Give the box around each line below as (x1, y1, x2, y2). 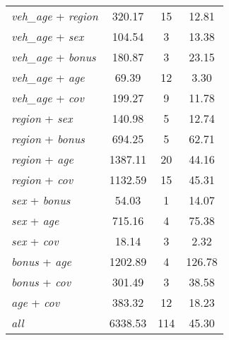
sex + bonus (11, 192, 71, 208)
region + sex (11, 110, 73, 126)
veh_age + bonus (11, 49, 96, 65)
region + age (11, 151, 74, 167)
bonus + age (11, 253, 71, 269)
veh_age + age (11, 69, 85, 85)
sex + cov (11, 233, 59, 249)
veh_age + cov (11, 90, 84, 106)
